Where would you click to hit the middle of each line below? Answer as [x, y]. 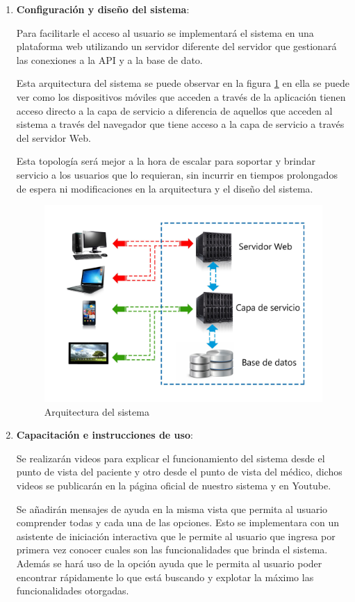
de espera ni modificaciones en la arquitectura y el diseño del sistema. [165, 188]
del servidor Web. [53, 137]
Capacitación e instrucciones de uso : [105, 435]
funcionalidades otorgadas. [73, 591]
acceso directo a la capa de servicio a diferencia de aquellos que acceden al [174, 110]
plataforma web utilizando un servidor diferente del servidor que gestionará [176, 46]
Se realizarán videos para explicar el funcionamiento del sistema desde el [171, 458]
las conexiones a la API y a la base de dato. [109, 59]
